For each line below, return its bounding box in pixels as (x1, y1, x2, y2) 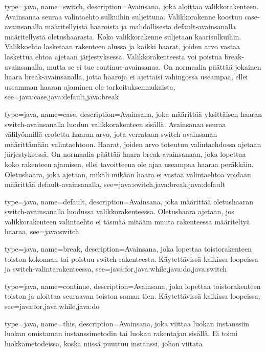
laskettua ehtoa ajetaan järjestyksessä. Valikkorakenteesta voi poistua (5, 51, 222, 61)
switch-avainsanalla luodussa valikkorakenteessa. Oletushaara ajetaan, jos (5, 206, 234, 217)
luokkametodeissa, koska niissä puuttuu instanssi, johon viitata (5, 338, 203, 348)
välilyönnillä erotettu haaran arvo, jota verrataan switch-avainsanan (5, 129, 217, 139)
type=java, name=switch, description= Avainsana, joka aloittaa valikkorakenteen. (5, 1, 259, 11)
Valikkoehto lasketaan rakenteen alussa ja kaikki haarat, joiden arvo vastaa (5, 41, 240, 52)
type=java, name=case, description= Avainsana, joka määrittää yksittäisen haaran (5, 108, 262, 119)
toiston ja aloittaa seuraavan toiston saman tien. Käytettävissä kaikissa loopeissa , (5, 291, 260, 301)
